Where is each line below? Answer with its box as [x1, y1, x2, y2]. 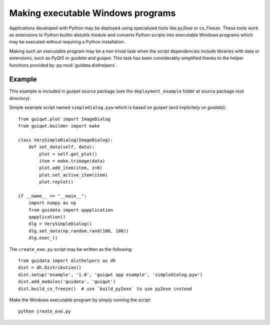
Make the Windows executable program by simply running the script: [9, 296, 151, 302]
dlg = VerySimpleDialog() [28, 221, 92, 227]
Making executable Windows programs [9, 7, 176, 18]
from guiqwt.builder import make [18, 123, 100, 128]
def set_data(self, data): [28, 144, 95, 150]
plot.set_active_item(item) [39, 172, 108, 177]
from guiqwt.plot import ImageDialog [18, 116, 111, 122]
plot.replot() [39, 179, 74, 185]
